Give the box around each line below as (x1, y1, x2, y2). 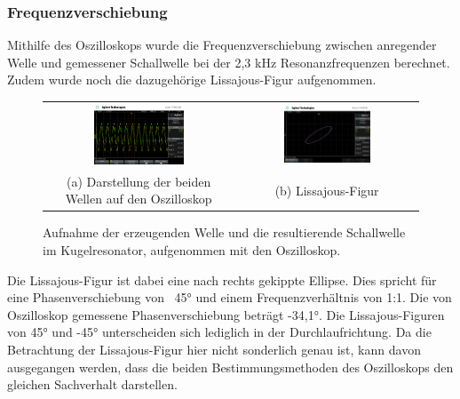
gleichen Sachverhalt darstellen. (7, 375, 178, 394)
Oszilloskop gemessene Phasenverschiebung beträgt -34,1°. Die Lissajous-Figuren (7, 305, 445, 323)
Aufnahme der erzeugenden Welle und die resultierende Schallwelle (43, 223, 406, 242)
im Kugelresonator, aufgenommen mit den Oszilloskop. (43, 241, 341, 259)
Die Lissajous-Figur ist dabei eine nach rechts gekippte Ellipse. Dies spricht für (7, 270, 437, 289)
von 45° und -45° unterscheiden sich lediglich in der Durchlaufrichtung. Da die (7, 323, 432, 341)
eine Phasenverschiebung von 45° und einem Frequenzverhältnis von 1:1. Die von (7, 288, 452, 307)
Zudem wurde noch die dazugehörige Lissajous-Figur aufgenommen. (7, 70, 377, 89)
